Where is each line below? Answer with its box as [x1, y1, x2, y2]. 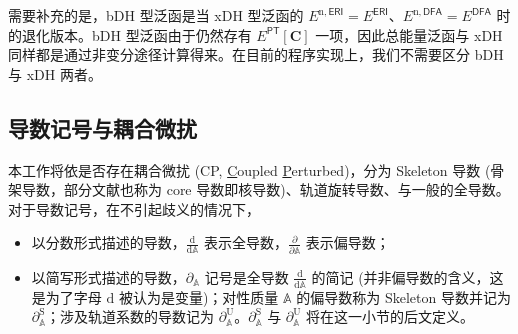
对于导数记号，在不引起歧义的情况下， [8, 198, 260, 219]
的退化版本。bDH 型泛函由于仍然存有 [8, 24, 252, 45]
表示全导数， [203, 232, 288, 253]
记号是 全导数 [204, 266, 289, 287]
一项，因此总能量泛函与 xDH [315, 24, 503, 45]
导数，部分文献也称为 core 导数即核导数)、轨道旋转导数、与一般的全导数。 [21, 179, 510, 200]
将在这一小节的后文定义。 [306, 306, 475, 327]
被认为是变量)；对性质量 [118, 286, 279, 307]
